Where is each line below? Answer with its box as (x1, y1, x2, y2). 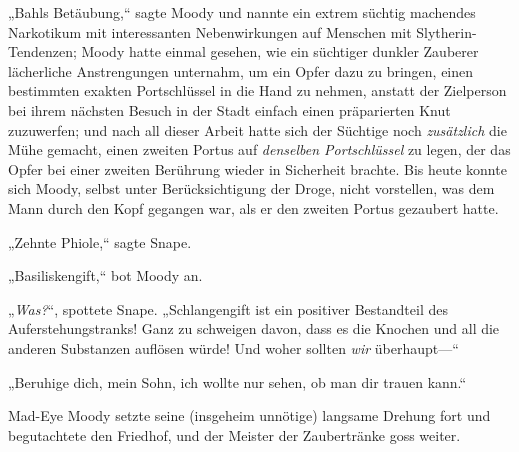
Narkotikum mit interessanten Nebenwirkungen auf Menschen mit (8, 21, 412, 42)
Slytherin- (416, 21, 477, 42)
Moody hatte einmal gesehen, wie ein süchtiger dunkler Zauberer (81, 41, 479, 62)
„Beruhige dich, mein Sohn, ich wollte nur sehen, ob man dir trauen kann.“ (8, 371, 467, 392)
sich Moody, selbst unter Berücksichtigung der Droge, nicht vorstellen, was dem (8, 178, 495, 199)
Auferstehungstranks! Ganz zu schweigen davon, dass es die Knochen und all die (8, 318, 500, 339)
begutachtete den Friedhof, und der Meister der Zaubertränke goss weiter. (8, 424, 461, 445)
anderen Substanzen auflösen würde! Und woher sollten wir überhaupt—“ (8, 337, 459, 358)
